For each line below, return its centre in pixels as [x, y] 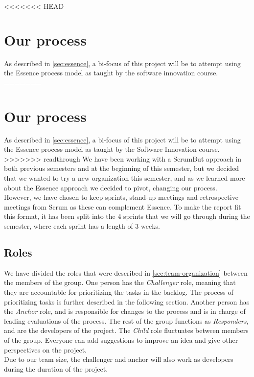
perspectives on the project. [46, 349]
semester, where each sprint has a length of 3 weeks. [82, 225]
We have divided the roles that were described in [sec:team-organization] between [126, 272]
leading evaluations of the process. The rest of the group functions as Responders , [126, 320]
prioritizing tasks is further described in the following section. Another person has [127, 301]
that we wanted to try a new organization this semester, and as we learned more [125, 178]
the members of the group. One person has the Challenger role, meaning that [120, 282]
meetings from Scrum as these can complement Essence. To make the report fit [123, 206]
